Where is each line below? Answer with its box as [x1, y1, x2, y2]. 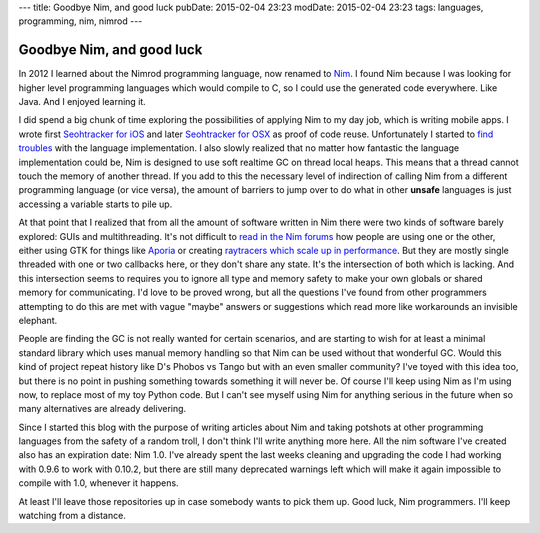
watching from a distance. [18, 510, 127, 522]
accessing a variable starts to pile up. [18, 198, 173, 210]
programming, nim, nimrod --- [18, 15, 143, 27]
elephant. [18, 314, 58, 326]
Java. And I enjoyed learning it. [18, 96, 147, 108]
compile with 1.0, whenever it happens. [18, 477, 179, 489]
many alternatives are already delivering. [18, 403, 187, 415]
